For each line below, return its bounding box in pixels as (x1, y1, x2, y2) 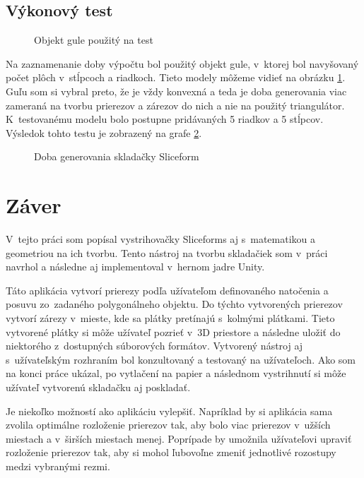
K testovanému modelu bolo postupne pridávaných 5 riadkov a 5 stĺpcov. (6, 112, 324, 126)
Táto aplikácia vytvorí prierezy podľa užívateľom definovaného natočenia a (6, 282, 329, 297)
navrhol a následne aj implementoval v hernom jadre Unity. (6, 259, 265, 274)
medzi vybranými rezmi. (6, 458, 110, 473)
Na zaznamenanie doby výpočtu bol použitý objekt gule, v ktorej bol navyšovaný (6, 56, 359, 71)
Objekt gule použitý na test (34, 32, 153, 47)
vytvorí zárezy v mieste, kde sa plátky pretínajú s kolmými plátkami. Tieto (6, 311, 335, 325)
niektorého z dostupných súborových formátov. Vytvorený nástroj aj (6, 338, 303, 353)
